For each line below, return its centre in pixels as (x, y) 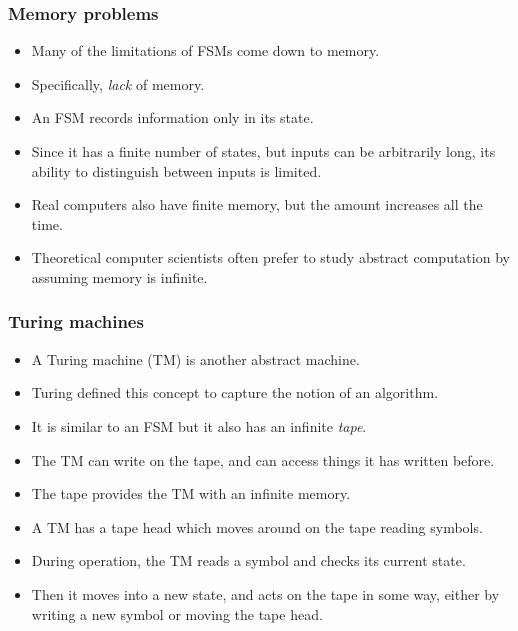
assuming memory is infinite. (119, 276)
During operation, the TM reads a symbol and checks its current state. (248, 560)
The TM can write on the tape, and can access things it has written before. (263, 459)
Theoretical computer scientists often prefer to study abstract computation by (270, 257)
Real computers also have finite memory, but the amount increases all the (257, 204)
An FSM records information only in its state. (172, 117)
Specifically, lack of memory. (118, 83)
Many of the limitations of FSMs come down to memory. (205, 50)
